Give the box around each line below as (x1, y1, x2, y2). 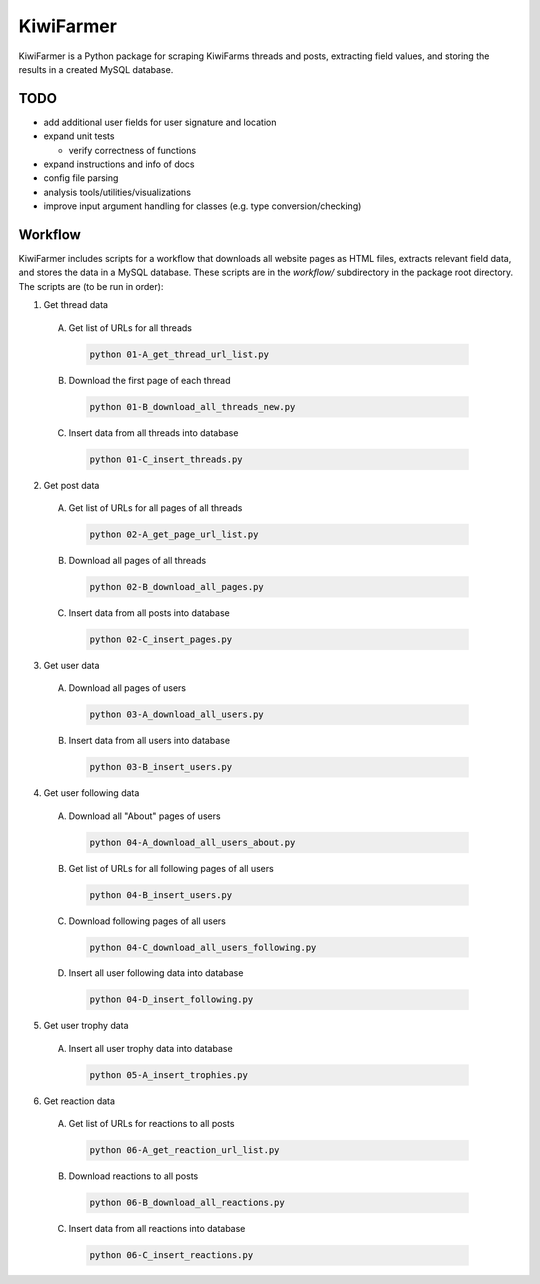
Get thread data (43, 299, 109, 311)
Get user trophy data (43, 1020, 129, 1032)
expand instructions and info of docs (43, 158, 195, 170)
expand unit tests (43, 130, 115, 142)
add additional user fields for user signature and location (43, 116, 277, 128)
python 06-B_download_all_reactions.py (89, 1197, 285, 1209)
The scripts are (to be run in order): (18, 280, 164, 292)
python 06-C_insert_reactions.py (89, 1250, 254, 1261)
